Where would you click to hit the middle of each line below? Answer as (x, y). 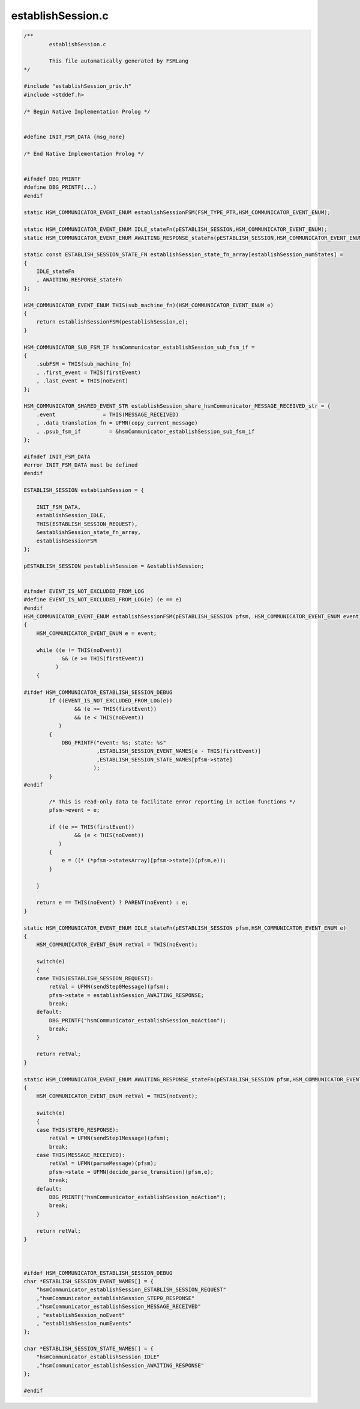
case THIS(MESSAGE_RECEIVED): (81, 1155)
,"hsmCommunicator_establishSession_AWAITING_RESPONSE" (120, 1365)
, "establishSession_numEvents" (84, 1323)
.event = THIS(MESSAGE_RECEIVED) (108, 414)
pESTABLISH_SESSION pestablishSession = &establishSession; (114, 566)
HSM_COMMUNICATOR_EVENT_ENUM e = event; (97, 633)
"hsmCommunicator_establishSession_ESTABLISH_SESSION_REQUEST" (131, 1290)
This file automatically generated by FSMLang (118, 61)
